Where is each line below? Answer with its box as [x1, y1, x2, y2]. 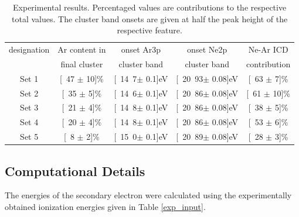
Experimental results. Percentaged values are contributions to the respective [13, 1, 287, 13]
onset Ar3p [121, 43, 161, 56]
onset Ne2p [187, 43, 227, 56]
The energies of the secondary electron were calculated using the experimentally [5, 189, 292, 201]
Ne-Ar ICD [248, 43, 288, 56]
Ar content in [57, 43, 106, 56]
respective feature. [117, 24, 182, 36]
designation [9, 43, 50, 56]
